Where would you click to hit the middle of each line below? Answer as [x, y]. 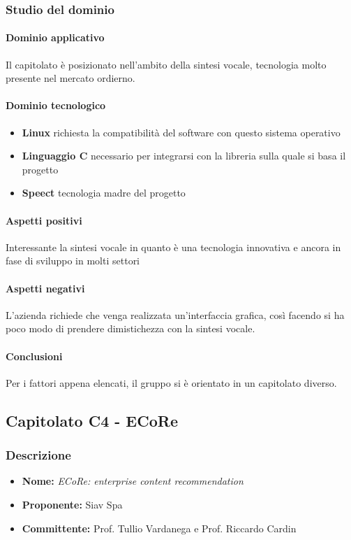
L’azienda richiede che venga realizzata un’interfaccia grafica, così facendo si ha [175, 314]
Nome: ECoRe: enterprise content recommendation [133, 481]
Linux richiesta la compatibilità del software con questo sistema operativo [181, 132]
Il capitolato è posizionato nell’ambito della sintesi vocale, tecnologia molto [166, 64]
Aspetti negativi [45, 288]
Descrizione [38, 455]
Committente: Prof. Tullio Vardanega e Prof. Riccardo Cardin [159, 528]
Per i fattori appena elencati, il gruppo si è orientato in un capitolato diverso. [171, 382]
